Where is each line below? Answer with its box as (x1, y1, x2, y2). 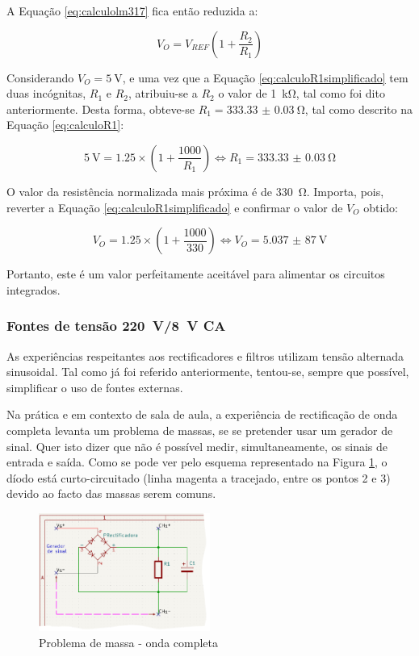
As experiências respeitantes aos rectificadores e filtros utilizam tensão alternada (6, 347, 404, 364)
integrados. (6, 281, 61, 298)
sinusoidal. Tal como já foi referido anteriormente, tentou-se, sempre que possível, (6, 363, 409, 380)
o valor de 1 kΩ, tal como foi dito (218, 85, 385, 102)
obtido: (363, 198, 399, 215)
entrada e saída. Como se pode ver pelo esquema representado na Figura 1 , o (6, 453, 388, 470)
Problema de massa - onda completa (39, 633, 219, 650)
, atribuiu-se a (128, 85, 198, 102)
